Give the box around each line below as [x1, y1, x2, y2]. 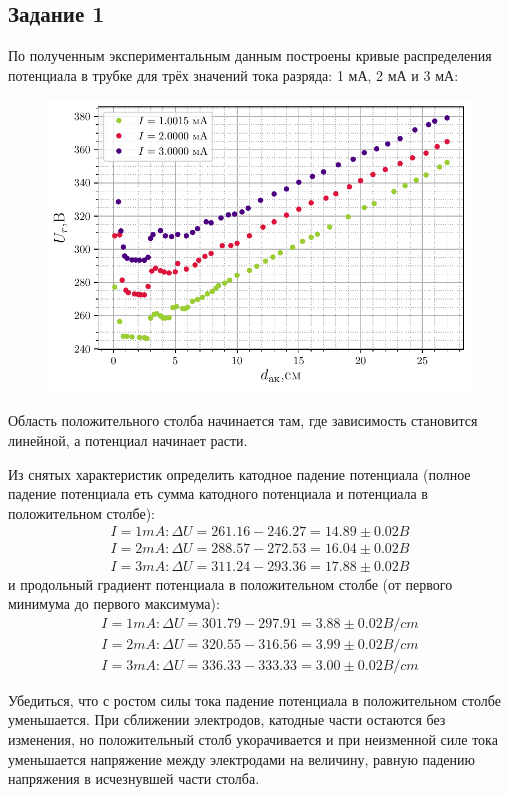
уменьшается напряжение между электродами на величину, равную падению [8, 748, 476, 769]
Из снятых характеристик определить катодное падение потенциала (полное [8, 463, 471, 484]
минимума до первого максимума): [8, 593, 220, 614]
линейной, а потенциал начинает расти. [8, 430, 248, 451]
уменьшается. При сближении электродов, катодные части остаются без [8, 709, 446, 730]
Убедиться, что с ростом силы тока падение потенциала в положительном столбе [8, 689, 501, 710]
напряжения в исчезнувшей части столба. [8, 768, 260, 789]
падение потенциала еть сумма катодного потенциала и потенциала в [8, 483, 428, 504]
